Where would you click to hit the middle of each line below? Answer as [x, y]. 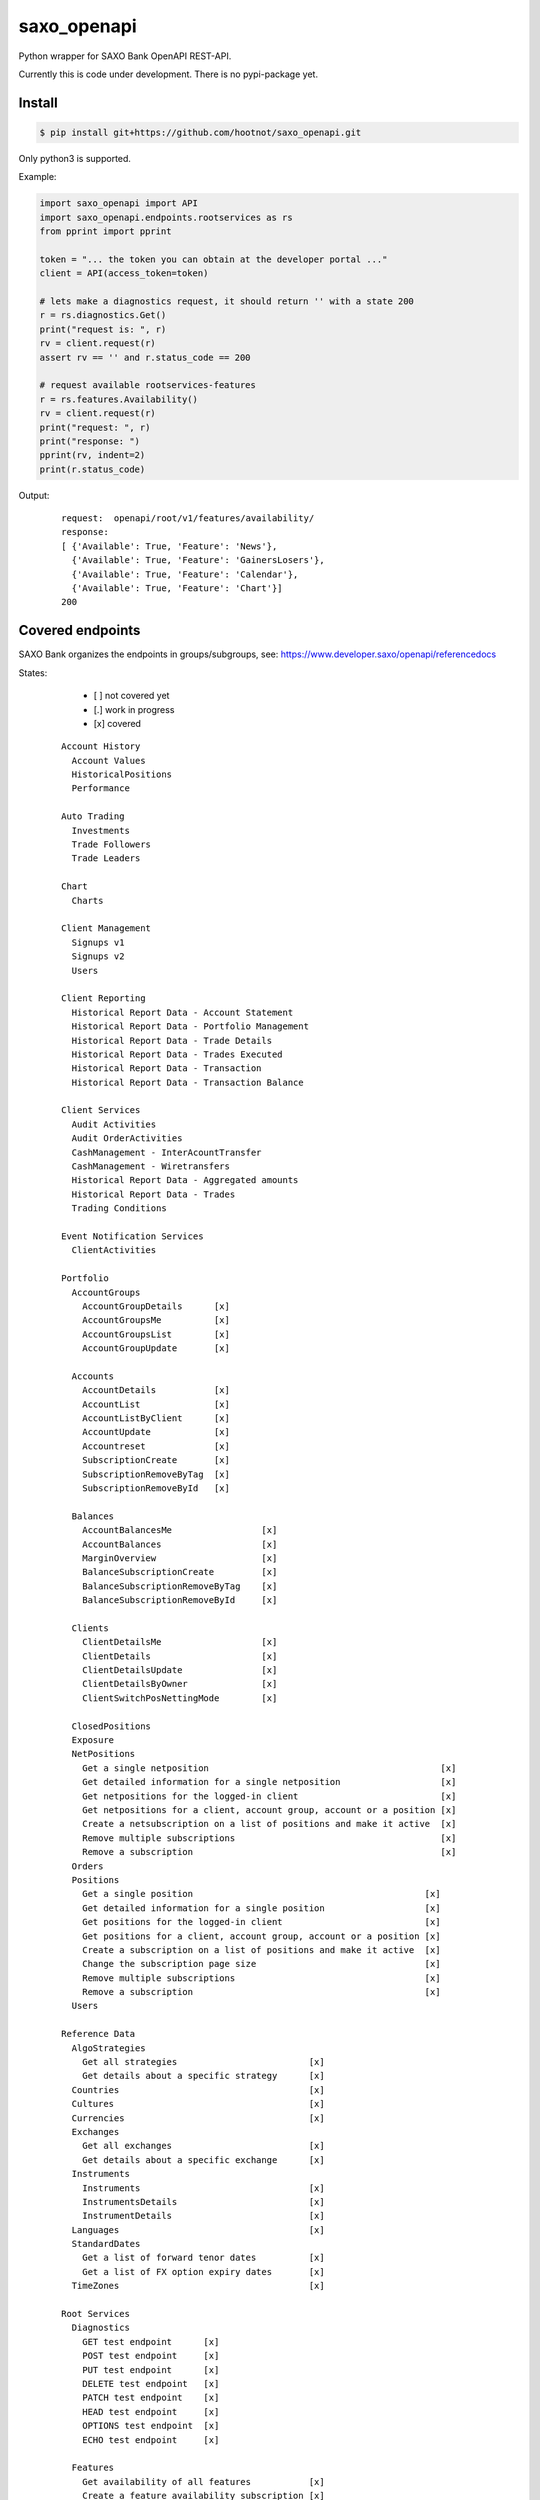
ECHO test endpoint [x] [150, 2439]
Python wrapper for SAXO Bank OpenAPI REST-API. [125, 56]
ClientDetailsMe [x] [179, 1642]
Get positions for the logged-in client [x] [261, 1922]
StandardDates [106, 2244]
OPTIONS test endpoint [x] [150, 2426]
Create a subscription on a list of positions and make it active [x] [261, 1949]
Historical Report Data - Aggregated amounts [185, 1180]
